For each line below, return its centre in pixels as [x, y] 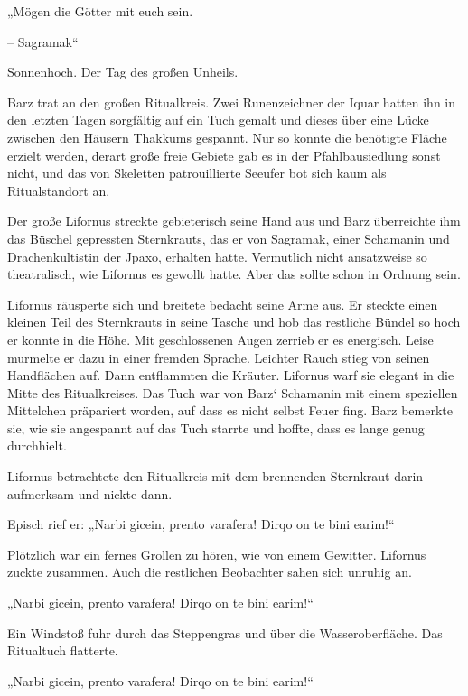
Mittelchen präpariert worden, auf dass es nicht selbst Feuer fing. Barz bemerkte [230, 410]
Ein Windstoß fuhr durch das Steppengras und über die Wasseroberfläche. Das [225, 632]
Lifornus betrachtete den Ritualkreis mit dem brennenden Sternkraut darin [215, 476]
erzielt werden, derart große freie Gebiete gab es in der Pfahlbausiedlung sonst [224, 155]
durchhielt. [37, 445]
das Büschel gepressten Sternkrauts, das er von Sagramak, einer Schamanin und [229, 238]
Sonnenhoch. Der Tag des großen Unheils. [123, 72]
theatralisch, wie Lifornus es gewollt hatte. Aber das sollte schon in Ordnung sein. [234, 274]
